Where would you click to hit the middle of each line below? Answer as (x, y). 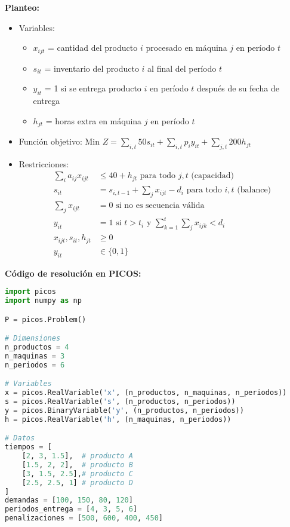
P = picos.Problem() (46, 319)
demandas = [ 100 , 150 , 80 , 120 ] (69, 500)
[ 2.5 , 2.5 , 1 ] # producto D (77, 482)
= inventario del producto (92, 68)
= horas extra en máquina (94, 120)
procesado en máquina (186, 48)
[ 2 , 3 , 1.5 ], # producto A (77, 456)
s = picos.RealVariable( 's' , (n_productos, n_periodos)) (120, 402)
